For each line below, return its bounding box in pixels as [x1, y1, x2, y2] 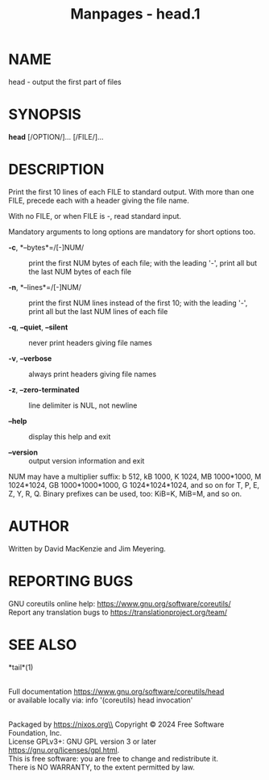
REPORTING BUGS [8, 572, 134, 590]
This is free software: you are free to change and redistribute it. [8, 753, 219, 763]
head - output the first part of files [8, 77, 122, 86]
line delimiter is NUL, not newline [28, 400, 138, 410]
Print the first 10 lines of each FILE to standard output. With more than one [8, 187, 255, 196]
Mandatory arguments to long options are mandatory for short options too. [8, 227, 256, 237]
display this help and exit [28, 431, 111, 441]
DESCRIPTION [8, 161, 105, 178]
